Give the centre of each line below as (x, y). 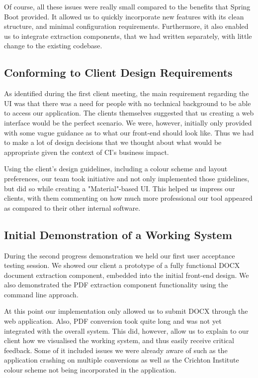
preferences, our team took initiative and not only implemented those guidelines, (127, 178)
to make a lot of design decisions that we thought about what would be (113, 142)
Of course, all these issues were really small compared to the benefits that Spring (127, 6)
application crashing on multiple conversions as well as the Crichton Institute (122, 360)
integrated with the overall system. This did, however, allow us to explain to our (127, 330)
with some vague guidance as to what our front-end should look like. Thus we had (129, 132)
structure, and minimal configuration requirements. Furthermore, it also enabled (126, 26)
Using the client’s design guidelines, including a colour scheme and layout (116, 169)
